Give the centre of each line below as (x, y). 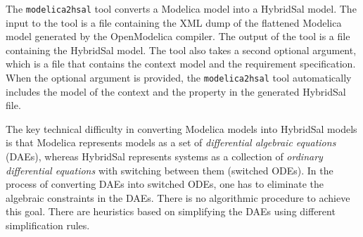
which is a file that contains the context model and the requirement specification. (181, 64)
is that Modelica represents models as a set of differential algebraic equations (171, 142)
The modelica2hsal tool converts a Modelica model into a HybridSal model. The (181, 8)
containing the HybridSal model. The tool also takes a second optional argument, (181, 50)
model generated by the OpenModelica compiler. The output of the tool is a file (178, 36)
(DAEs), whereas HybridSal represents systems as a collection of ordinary (164, 156)
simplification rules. (48, 225)
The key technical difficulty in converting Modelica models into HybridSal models (181, 128)
